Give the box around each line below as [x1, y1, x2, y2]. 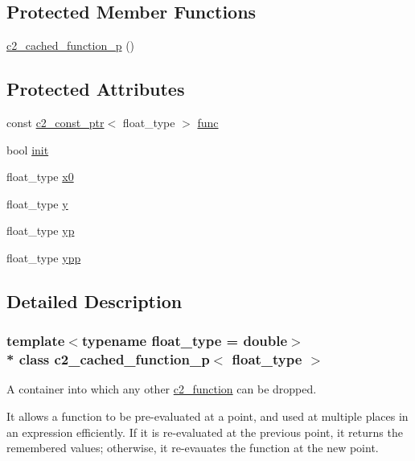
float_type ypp [6, 249, 81, 265]
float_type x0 [6, 168, 74, 185]
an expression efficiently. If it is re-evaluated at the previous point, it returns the [6, 423, 403, 440]
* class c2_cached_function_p [6, 349, 210, 369]
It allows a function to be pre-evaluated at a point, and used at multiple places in [6, 408, 409, 425]
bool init [6, 141, 49, 158]
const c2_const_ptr [6, 114, 105, 130]
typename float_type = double [81, 331, 288, 351]
